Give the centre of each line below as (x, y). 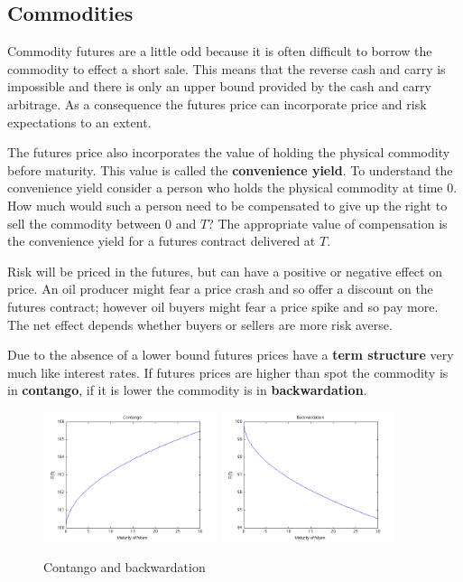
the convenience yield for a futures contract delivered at (162, 241)
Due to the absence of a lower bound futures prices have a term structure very (231, 355)
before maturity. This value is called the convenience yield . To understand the (230, 169)
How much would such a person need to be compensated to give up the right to (227, 205)
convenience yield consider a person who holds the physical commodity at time (225, 188)
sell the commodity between (84, 223)
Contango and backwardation (125, 567)
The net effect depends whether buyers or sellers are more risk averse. (200, 324)
